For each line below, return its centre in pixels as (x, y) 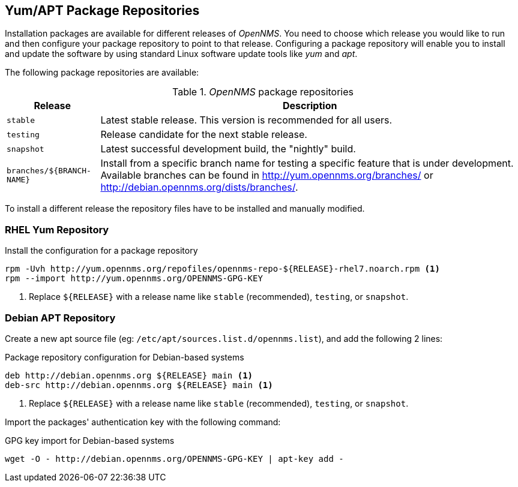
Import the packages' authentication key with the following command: (143, 422)
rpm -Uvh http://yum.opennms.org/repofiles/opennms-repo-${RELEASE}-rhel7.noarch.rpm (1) (222, 269)
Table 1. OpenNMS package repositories (263, 92)
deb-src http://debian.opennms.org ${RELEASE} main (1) (139, 385)
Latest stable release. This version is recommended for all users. (246, 120)
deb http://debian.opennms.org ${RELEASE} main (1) (129, 375)
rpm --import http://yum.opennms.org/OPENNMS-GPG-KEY (134, 279)
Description (310, 106)
